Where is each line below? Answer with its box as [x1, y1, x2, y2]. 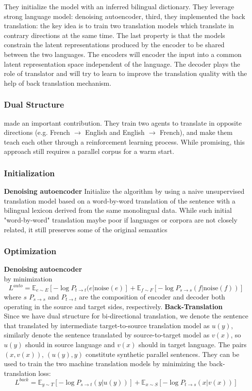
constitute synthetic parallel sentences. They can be [85, 349, 239, 359]
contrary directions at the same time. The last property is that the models [4, 30, 225, 40]
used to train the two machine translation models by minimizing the [4, 358, 207, 369]
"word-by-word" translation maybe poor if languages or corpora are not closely [4, 214, 237, 224]
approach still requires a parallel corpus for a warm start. [4, 146, 174, 156]
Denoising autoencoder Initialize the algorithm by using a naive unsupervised [4, 186, 245, 196]
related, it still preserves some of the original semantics [4, 224, 168, 234]
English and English [85, 127, 145, 137]
